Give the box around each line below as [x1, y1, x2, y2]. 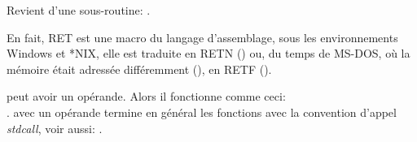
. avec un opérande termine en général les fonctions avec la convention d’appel [7, 103, 397, 120]
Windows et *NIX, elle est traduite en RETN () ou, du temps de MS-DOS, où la [7, 45, 410, 62]
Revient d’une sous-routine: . [7, 2, 151, 18]
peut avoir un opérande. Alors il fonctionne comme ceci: [7, 88, 286, 105]
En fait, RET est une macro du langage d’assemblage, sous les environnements [7, 28, 398, 45]
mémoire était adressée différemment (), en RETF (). [7, 60, 272, 77]
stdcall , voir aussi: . [7, 119, 103, 136]
